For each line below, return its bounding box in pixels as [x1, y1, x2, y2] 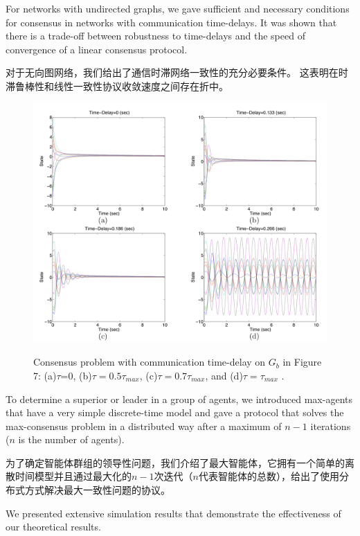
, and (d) [205, 368, 243, 382]
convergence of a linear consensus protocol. [6, 42, 188, 56]
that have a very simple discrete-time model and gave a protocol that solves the [6, 405, 344, 420]
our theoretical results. [6, 519, 101, 534]
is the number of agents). [18, 432, 125, 447]
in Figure [282, 355, 322, 369]
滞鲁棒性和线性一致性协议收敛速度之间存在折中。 [6, 78, 228, 93]
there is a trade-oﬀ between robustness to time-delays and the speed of [6, 28, 305, 43]
